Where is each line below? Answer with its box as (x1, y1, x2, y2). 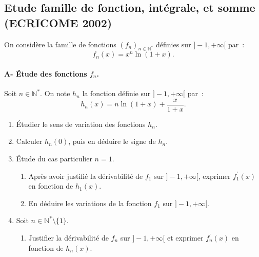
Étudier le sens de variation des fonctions (16, 118, 146, 129)
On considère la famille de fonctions (4, 39, 116, 49)
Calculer (16, 136, 43, 146)
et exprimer (167, 232, 204, 243)
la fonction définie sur (82, 88, 151, 99)
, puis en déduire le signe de (68, 136, 156, 146)
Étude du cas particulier (16, 153, 92, 164)
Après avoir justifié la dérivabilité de (28, 170, 143, 181)
